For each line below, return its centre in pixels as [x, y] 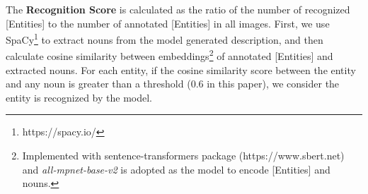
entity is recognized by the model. [79, 97]
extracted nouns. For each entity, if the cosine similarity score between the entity [181, 69]
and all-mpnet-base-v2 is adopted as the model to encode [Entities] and [176, 169]
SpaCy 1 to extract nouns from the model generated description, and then [165, 38]
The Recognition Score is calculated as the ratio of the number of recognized [178, 9]
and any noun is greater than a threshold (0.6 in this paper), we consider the [173, 84]
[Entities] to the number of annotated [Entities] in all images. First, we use [168, 23]
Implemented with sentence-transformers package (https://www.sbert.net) [183, 156]
